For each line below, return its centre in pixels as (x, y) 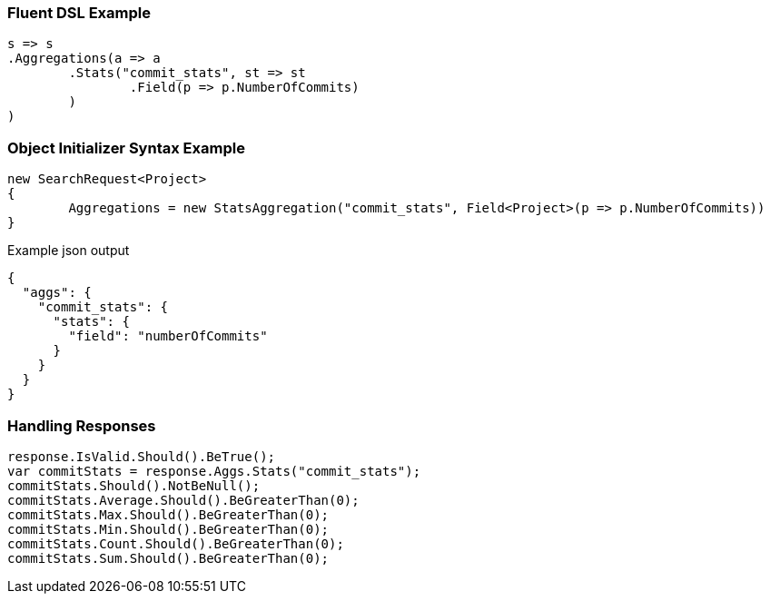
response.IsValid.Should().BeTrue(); (142, 456)
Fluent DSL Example (79, 13)
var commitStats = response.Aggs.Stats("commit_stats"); (214, 471)
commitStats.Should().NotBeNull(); (134, 485)
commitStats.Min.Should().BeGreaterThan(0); (168, 529)
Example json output (69, 251)
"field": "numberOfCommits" (168, 336)
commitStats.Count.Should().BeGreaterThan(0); (176, 543)
